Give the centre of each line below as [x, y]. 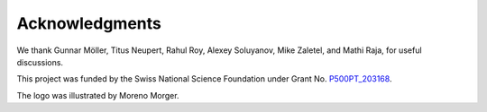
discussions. [40, 62]
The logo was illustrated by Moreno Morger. [98, 95]
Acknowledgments [89, 23]
